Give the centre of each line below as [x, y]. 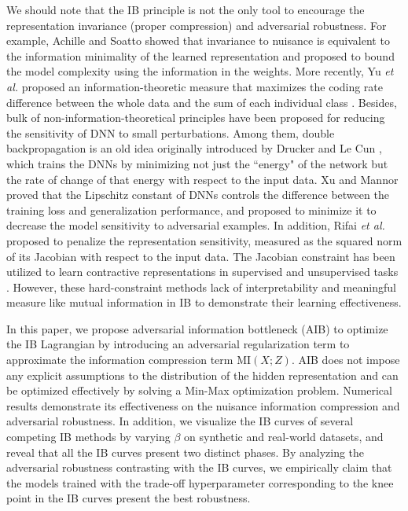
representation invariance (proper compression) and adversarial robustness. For [197, 25]
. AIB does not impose [346, 360]
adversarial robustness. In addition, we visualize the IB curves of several [180, 421]
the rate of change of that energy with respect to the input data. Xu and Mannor [202, 179]
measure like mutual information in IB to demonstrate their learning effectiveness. [204, 302]
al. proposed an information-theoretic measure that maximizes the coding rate [195, 86]
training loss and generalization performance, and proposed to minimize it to [191, 210]
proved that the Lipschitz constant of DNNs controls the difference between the [198, 195]
